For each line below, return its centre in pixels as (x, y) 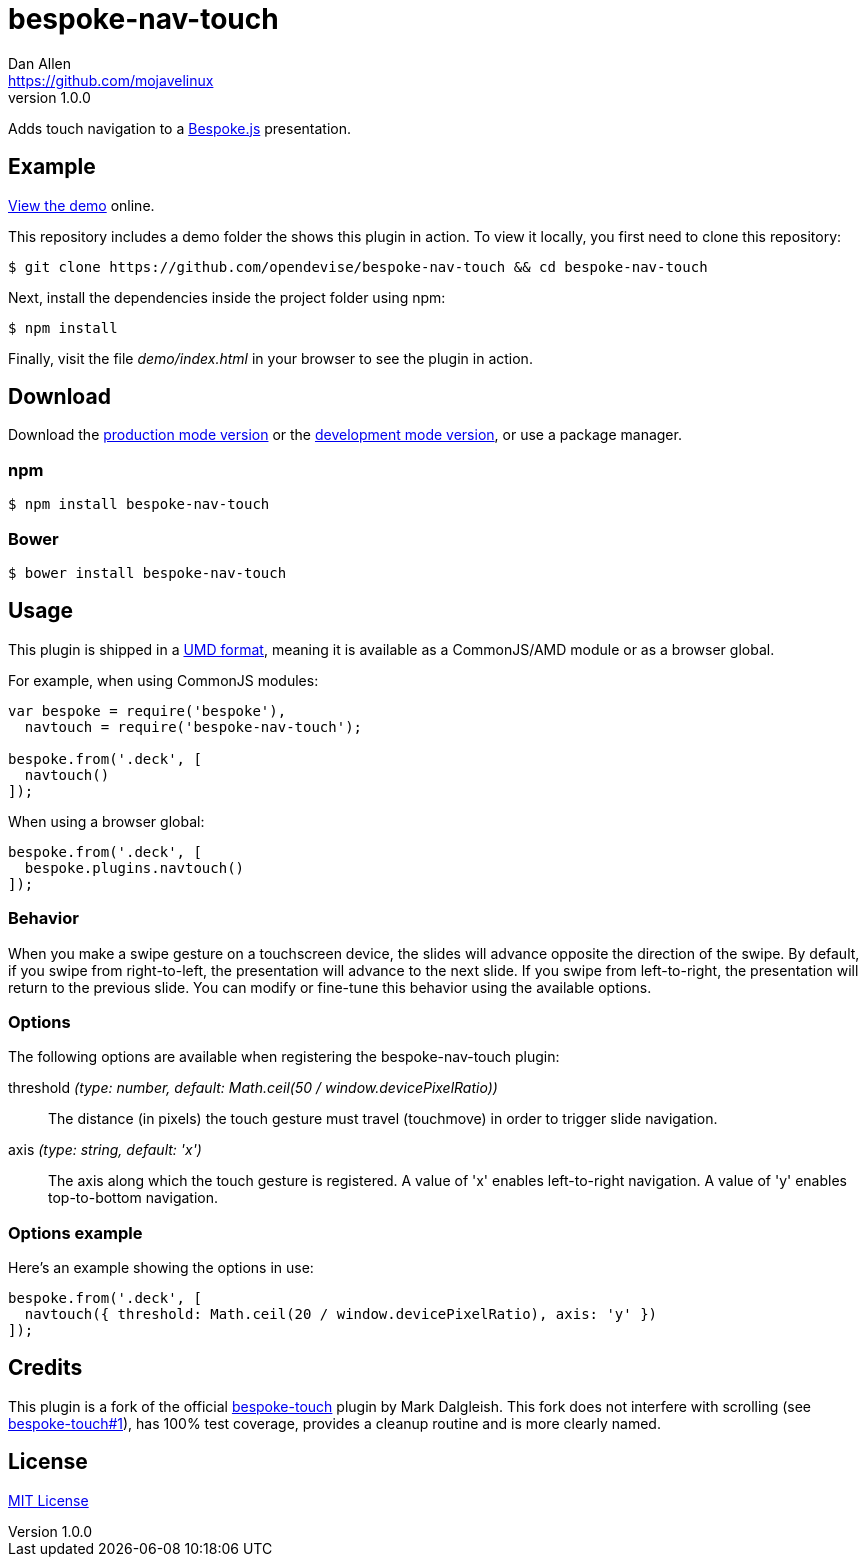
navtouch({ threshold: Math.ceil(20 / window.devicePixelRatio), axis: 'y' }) (341, 1314)
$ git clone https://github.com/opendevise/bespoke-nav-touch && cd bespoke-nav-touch (358, 266)
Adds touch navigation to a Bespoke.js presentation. (179, 128)
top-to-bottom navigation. (133, 1198)
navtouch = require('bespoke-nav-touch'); (193, 726)
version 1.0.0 (49, 97)
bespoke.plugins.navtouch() (134, 867)
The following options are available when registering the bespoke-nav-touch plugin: (284, 1057)
